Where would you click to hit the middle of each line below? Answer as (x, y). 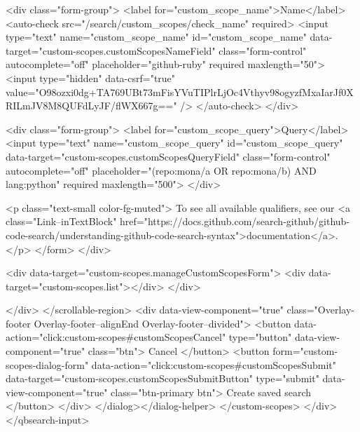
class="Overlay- (320, 310)
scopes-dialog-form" (47, 364)
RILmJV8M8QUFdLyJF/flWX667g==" (91, 106)
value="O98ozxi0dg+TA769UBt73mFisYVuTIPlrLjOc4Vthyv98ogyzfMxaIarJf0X (180, 92)
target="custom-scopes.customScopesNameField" (111, 50)
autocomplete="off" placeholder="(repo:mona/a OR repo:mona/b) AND (161, 170)
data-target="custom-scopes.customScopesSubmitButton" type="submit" (162, 378)
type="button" (260, 337)
